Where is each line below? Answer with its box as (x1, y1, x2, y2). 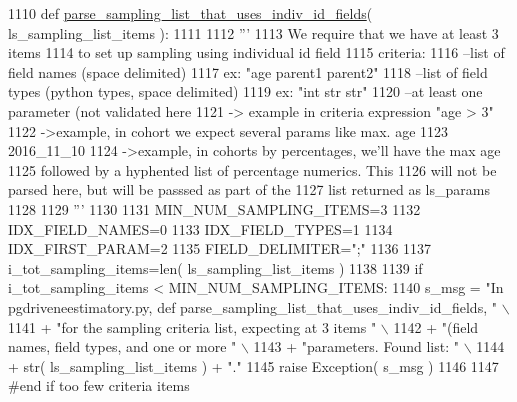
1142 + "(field (393, 316, 479, 337)
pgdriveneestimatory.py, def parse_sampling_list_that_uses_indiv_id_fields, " (8, 296, 497, 317)
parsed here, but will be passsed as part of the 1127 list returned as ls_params (8, 179, 490, 200)
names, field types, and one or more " (8, 336, 237, 357)
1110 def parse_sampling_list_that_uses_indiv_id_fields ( (8, 3, 373, 23)
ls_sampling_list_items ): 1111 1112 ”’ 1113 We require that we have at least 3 (8, 22, 499, 43)
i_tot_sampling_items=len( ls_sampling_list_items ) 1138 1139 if (8, 257, 423, 278)
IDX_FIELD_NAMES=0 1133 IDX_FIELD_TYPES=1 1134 (8, 218, 393, 239)
